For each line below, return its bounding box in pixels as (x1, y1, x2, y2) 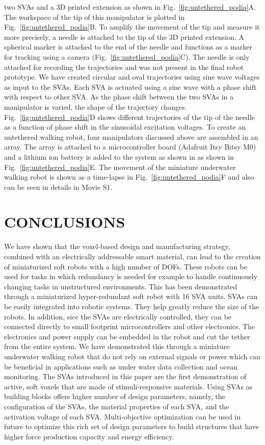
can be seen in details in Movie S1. (4, 181, 113, 192)
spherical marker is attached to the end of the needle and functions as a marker (4, 41, 252, 52)
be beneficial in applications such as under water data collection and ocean (4, 361, 238, 372)
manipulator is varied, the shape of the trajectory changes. (4, 101, 187, 112)
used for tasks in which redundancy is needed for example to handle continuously (4, 271, 258, 282)
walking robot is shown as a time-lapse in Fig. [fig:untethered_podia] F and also (4, 171, 254, 182)
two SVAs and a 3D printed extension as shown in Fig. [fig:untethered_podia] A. (4, 2, 256, 12)
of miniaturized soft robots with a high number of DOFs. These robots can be (4, 261, 247, 271)
